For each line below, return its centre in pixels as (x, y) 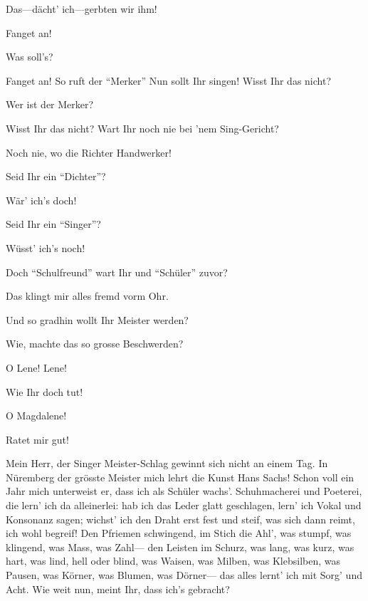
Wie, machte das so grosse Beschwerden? (95, 344)
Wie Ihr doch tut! (44, 391)
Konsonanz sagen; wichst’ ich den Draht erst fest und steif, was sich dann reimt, (180, 519)
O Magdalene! (36, 416)
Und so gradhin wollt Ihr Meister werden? (97, 319)
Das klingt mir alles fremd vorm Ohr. (87, 296)
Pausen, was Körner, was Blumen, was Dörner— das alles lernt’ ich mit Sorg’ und (184, 575)
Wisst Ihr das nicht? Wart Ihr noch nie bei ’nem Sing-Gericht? (142, 128)
